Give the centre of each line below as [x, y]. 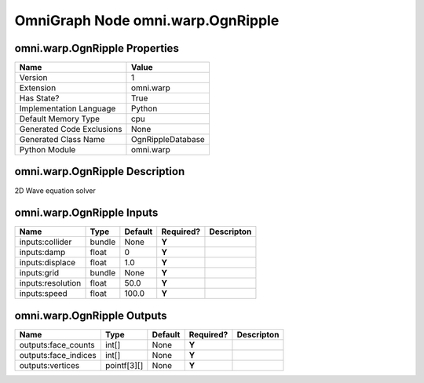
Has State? [39, 98]
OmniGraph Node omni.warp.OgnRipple [147, 20]
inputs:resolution [50, 283]
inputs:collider [46, 242]
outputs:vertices [49, 365]
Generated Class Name [62, 140]
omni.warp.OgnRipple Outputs [91, 315]
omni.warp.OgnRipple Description [100, 171]
